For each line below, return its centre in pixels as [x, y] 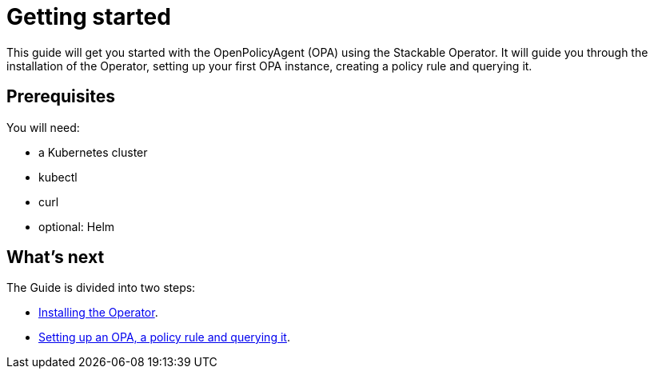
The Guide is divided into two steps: [101, 288]
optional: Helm [77, 226]
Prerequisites [61, 97]
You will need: [43, 127]
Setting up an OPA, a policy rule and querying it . [164, 337]
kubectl [58, 177]
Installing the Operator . [98, 313]
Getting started [89, 17]
